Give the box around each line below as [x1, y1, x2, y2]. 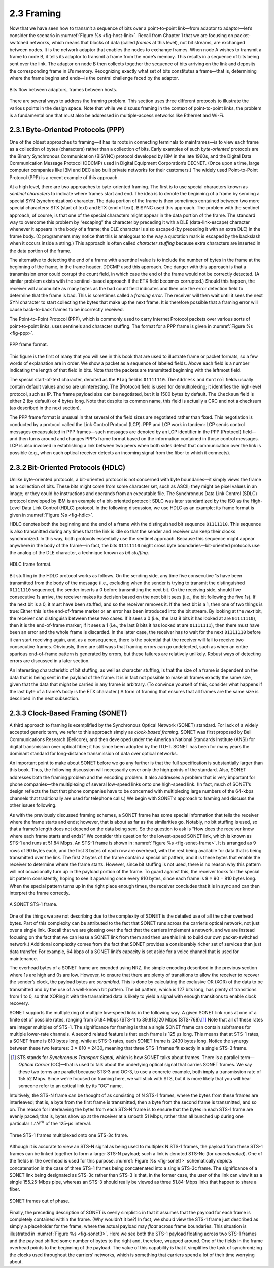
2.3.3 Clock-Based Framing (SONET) [9, 709, 127, 717]
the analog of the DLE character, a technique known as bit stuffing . [9, 549, 149, 555]
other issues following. [9, 802, 57, 808]
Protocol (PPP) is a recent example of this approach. [9, 174, 119, 180]
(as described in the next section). [9, 405, 81, 411]
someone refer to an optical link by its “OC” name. [18, 1083, 123, 1089]
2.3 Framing [9, 8, 61, 19]
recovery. [9, 1000, 29, 1006]
